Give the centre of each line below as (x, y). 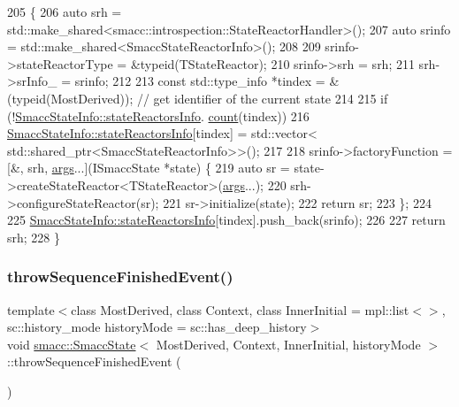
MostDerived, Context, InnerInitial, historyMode (288, 344)
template (31, 309)
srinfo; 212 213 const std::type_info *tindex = (200, 81)
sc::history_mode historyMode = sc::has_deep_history (157, 327)
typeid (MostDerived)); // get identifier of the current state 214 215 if (200, 98)
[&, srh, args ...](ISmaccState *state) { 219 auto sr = (149, 168)
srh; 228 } (34, 237)
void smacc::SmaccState (72, 344)
